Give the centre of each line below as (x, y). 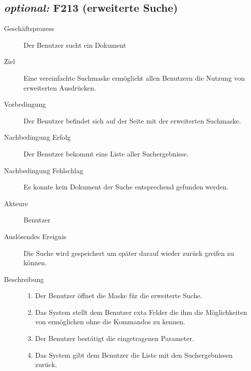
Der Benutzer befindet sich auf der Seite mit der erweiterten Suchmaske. (132, 120)
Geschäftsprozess (29, 28)
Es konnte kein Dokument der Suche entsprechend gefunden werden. (126, 187)
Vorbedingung (25, 104)
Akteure (16, 203)
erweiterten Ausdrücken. (60, 87)
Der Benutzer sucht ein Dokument (75, 45)
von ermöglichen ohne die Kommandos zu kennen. (110, 322)
